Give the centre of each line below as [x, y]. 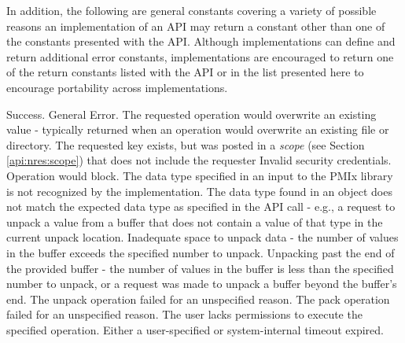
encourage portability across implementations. [117, 87]
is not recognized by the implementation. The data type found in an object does [199, 191]
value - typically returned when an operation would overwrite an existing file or [198, 129]
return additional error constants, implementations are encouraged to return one [200, 56]
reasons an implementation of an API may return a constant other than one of [196, 26]
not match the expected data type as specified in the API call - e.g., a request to [201, 207]
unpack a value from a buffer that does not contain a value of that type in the [195, 221]
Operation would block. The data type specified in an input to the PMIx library [200, 175]
